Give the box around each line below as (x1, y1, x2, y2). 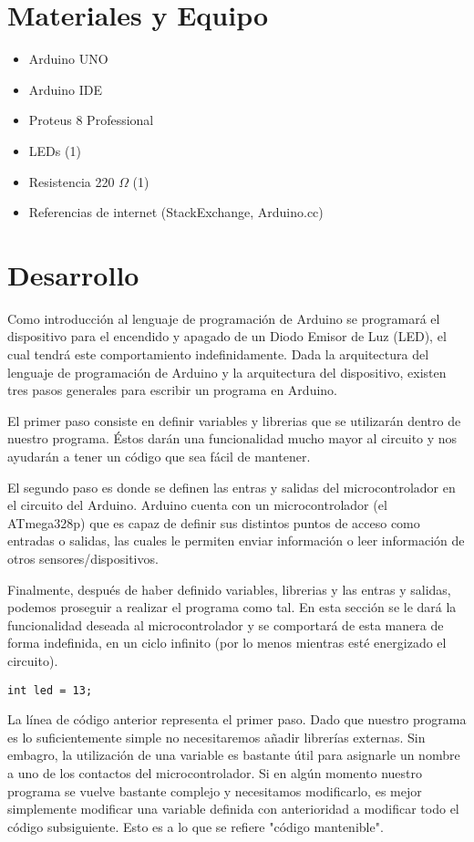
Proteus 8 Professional (28, 110, 154, 130)
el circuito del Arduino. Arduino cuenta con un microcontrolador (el (7, 495, 387, 515)
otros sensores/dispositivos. (7, 548, 159, 567)
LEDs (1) (28, 140, 81, 160)
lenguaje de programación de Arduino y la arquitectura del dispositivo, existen (7, 362, 447, 381)
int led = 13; (7, 683, 93, 697)
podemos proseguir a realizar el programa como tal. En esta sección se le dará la (7, 598, 457, 617)
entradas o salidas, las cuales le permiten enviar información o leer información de (7, 531, 465, 550)
